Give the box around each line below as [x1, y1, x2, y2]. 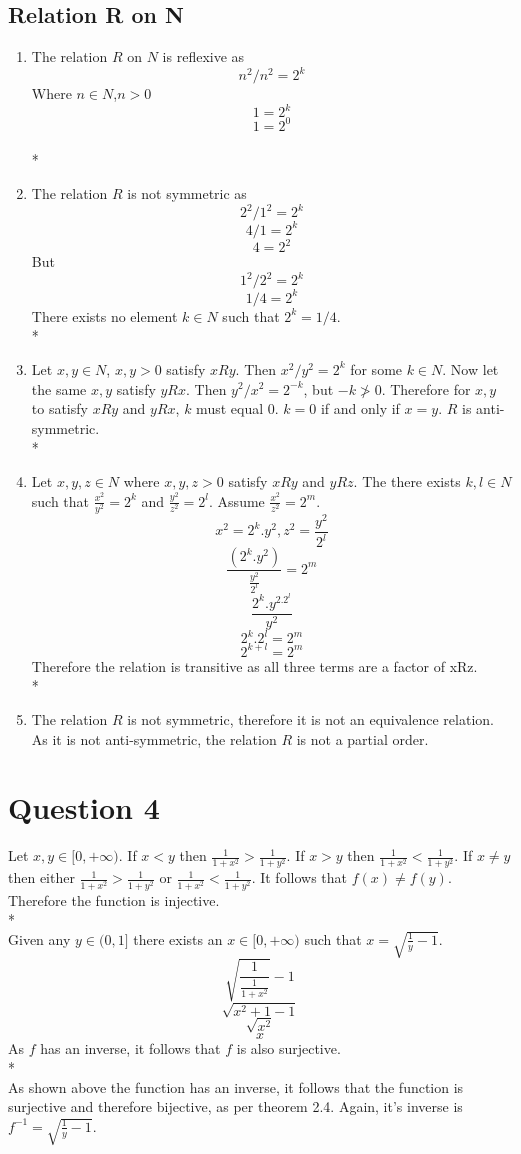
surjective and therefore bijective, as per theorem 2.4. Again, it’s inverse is [8, 1096, 463, 1117]
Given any [8, 928, 71, 949]
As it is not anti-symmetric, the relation [31, 728, 277, 749]
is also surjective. [236, 1037, 341, 1058]
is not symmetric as [127, 183, 247, 204]
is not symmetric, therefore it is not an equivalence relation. [127, 708, 494, 729]
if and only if [320, 398, 400, 419]
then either [8, 867, 75, 888]
